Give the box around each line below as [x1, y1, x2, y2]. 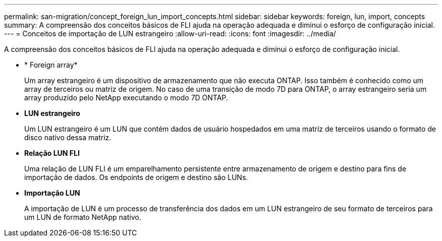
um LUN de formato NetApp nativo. [24, 213, 141, 221]
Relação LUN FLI [24, 149, 80, 157]
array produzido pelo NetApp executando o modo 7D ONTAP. [24, 93, 228, 102]
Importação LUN [24, 189, 80, 197]
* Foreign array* [24, 61, 78, 69]
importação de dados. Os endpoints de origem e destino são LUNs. [24, 173, 248, 182]
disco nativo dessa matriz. [24, 133, 112, 142]
